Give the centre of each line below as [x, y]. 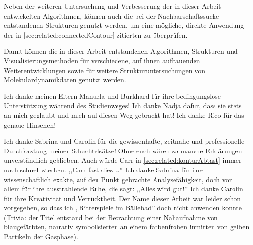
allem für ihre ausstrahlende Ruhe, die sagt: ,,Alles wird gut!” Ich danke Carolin [124, 189]
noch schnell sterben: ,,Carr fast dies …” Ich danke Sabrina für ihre [104, 169]
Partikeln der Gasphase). [41, 236]
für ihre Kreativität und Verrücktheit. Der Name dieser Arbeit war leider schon [123, 198]
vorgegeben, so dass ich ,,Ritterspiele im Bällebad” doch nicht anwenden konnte [123, 208]
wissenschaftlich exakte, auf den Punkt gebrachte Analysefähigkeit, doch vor [118, 179]
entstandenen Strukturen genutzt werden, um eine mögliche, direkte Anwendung [124, 25]
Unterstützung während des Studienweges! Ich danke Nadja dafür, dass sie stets [123, 105]
